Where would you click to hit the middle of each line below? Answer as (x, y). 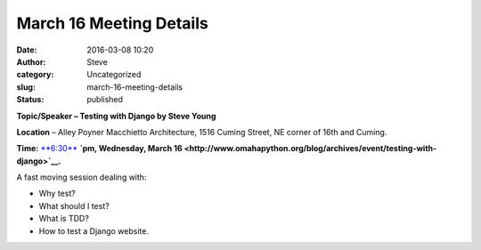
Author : (31, 61)
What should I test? (74, 206)
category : (35, 75)
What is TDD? (64, 219)
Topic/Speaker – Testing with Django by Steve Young (116, 116)
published (105, 100)
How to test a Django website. (94, 230)
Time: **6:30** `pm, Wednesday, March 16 (99, 149)
